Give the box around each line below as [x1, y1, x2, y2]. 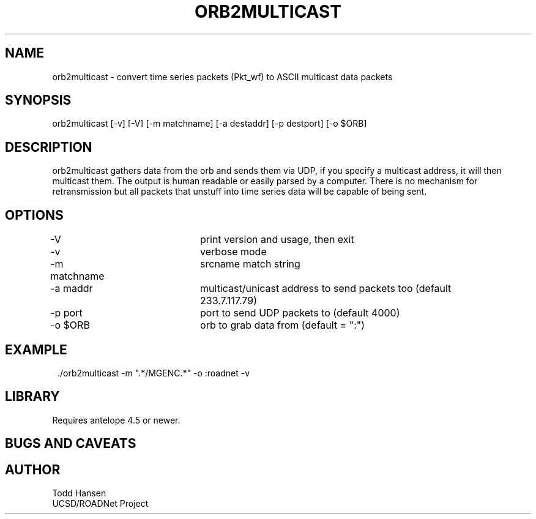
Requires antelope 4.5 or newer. [52, 414, 181, 425]
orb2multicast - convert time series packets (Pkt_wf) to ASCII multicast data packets [52, 71, 393, 82]
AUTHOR [5, 461, 61, 477]
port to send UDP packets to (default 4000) [200, 307, 400, 319]
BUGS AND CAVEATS [5, 436, 136, 452]
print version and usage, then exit [200, 233, 354, 246]
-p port [50, 307, 83, 319]
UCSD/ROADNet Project [52, 498, 149, 509]
